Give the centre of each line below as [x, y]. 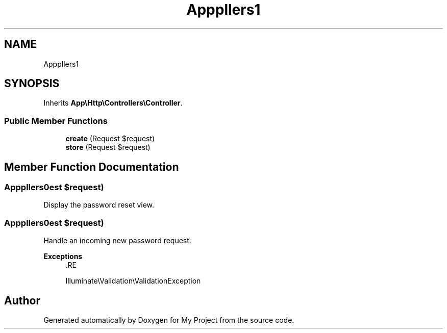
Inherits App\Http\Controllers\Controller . [113, 103]
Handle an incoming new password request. [117, 241]
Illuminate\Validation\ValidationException [133, 281]
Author [22, 300]
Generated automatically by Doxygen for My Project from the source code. [169, 320]
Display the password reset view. [99, 205]
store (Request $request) [108, 147]
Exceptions [63, 257]
